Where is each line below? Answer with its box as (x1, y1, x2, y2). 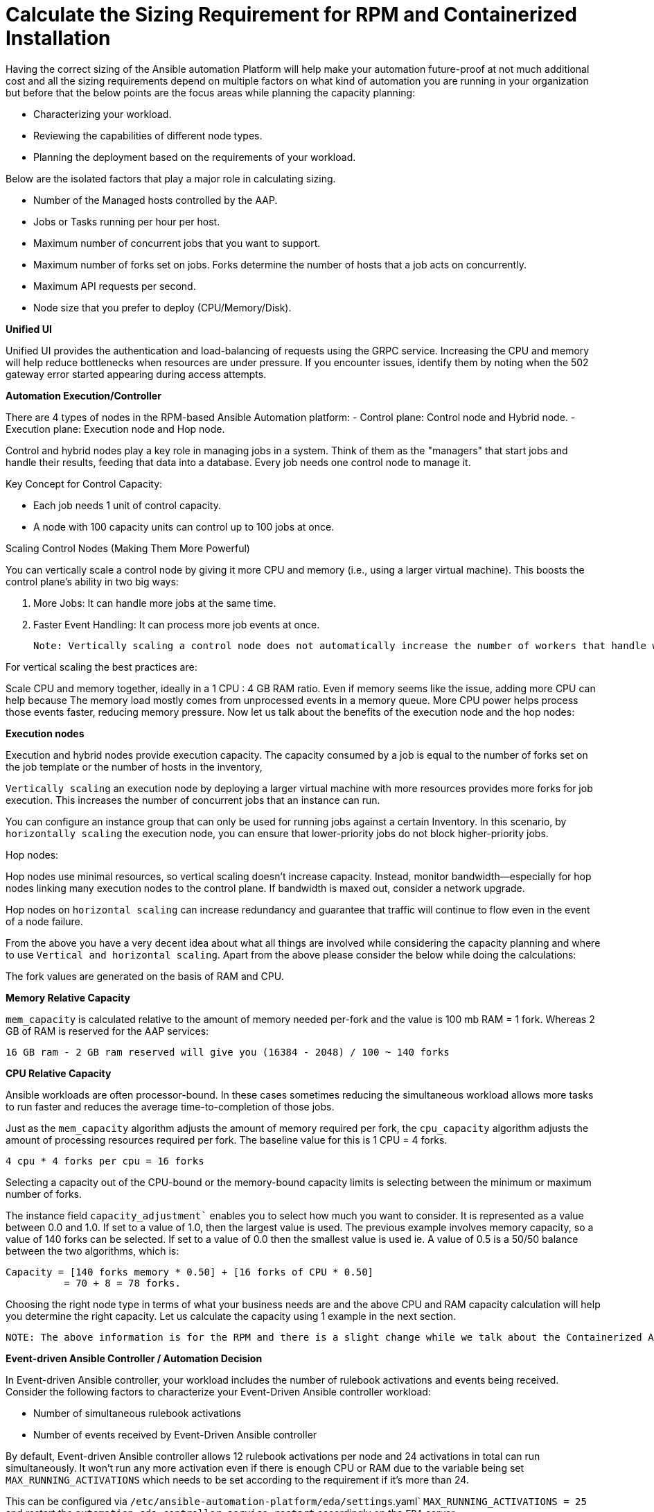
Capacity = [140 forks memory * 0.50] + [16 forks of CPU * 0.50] (6, 1266, 374, 1278)
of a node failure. (6, 915, 83, 927)
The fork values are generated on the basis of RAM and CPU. (6, 970, 284, 982)
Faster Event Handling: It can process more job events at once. (33, 618, 320, 630)
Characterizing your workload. (33, 108, 172, 120)
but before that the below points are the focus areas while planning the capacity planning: (6, 86, 416, 98)
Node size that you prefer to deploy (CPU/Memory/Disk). (33, 301, 292, 313)
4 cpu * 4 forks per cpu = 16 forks (6, 1155, 204, 1167)
